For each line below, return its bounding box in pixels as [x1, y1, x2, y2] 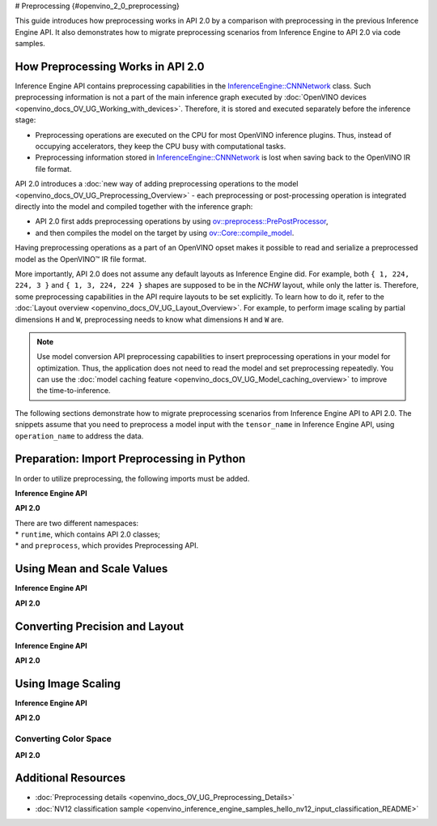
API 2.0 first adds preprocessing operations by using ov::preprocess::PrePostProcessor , [35, 216, 329, 226]
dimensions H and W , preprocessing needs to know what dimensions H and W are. [15, 315, 284, 324]
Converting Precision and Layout [15, 619, 185, 633]
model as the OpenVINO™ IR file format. [15, 254, 147, 263]
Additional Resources [15, 771, 125, 785]
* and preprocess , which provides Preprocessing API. [15, 541, 198, 550]
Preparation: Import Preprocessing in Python [15, 452, 246, 466]
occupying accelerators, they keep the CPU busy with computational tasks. [35, 142, 286, 152]
